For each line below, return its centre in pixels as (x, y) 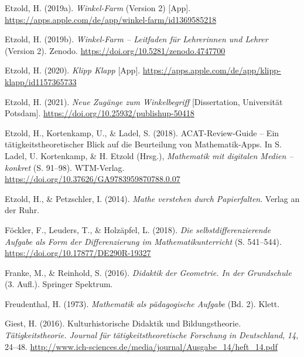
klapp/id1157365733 (41, 81)
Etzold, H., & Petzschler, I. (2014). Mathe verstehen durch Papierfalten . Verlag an (152, 198)
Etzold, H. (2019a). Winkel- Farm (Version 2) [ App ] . (98, 8)
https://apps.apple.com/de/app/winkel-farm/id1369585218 (111, 19)
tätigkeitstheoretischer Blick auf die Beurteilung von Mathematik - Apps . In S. (143, 144)
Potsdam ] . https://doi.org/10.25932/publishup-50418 (100, 113)
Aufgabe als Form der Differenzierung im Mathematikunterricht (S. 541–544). (143, 241)
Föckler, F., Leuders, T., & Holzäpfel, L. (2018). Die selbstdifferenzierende (138, 229)
